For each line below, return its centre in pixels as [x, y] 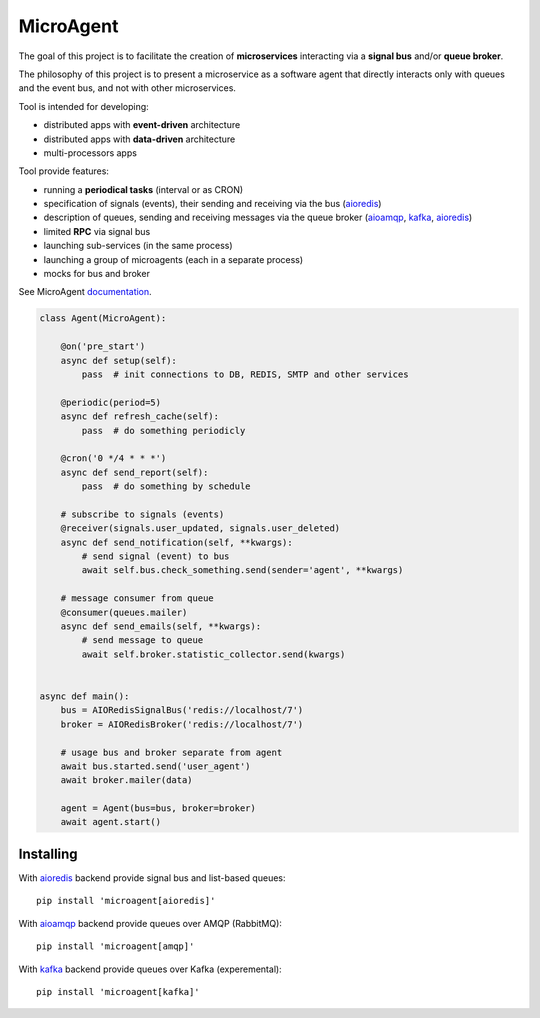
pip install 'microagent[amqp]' [115, 946]
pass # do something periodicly [163, 430]
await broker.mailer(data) [127, 780]
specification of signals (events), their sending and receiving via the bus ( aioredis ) [212, 204]
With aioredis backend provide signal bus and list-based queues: [152, 877]
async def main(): [84, 696]
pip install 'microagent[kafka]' [118, 991]
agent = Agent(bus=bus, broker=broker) [158, 808]
